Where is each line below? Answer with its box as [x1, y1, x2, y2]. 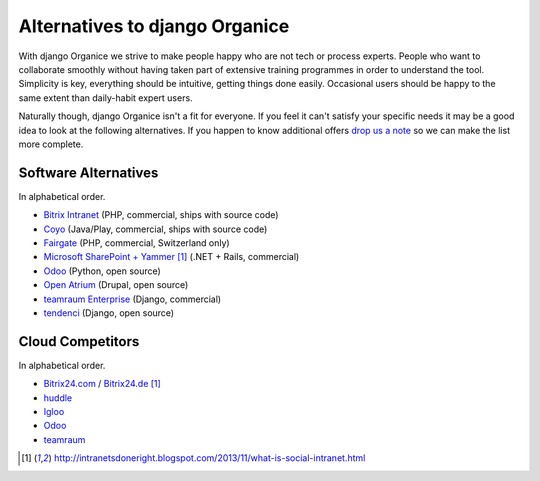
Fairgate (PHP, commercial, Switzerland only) [43, 236, 230, 249]
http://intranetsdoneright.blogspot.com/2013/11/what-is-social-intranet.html [53, 452, 366, 464]
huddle [43, 391, 73, 404]
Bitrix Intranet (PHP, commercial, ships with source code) [43, 209, 279, 221]
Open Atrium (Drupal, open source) [43, 279, 189, 291]
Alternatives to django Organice [18, 15, 290, 37]
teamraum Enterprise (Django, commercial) [43, 293, 222, 305]
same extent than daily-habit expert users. [18, 91, 194, 104]
